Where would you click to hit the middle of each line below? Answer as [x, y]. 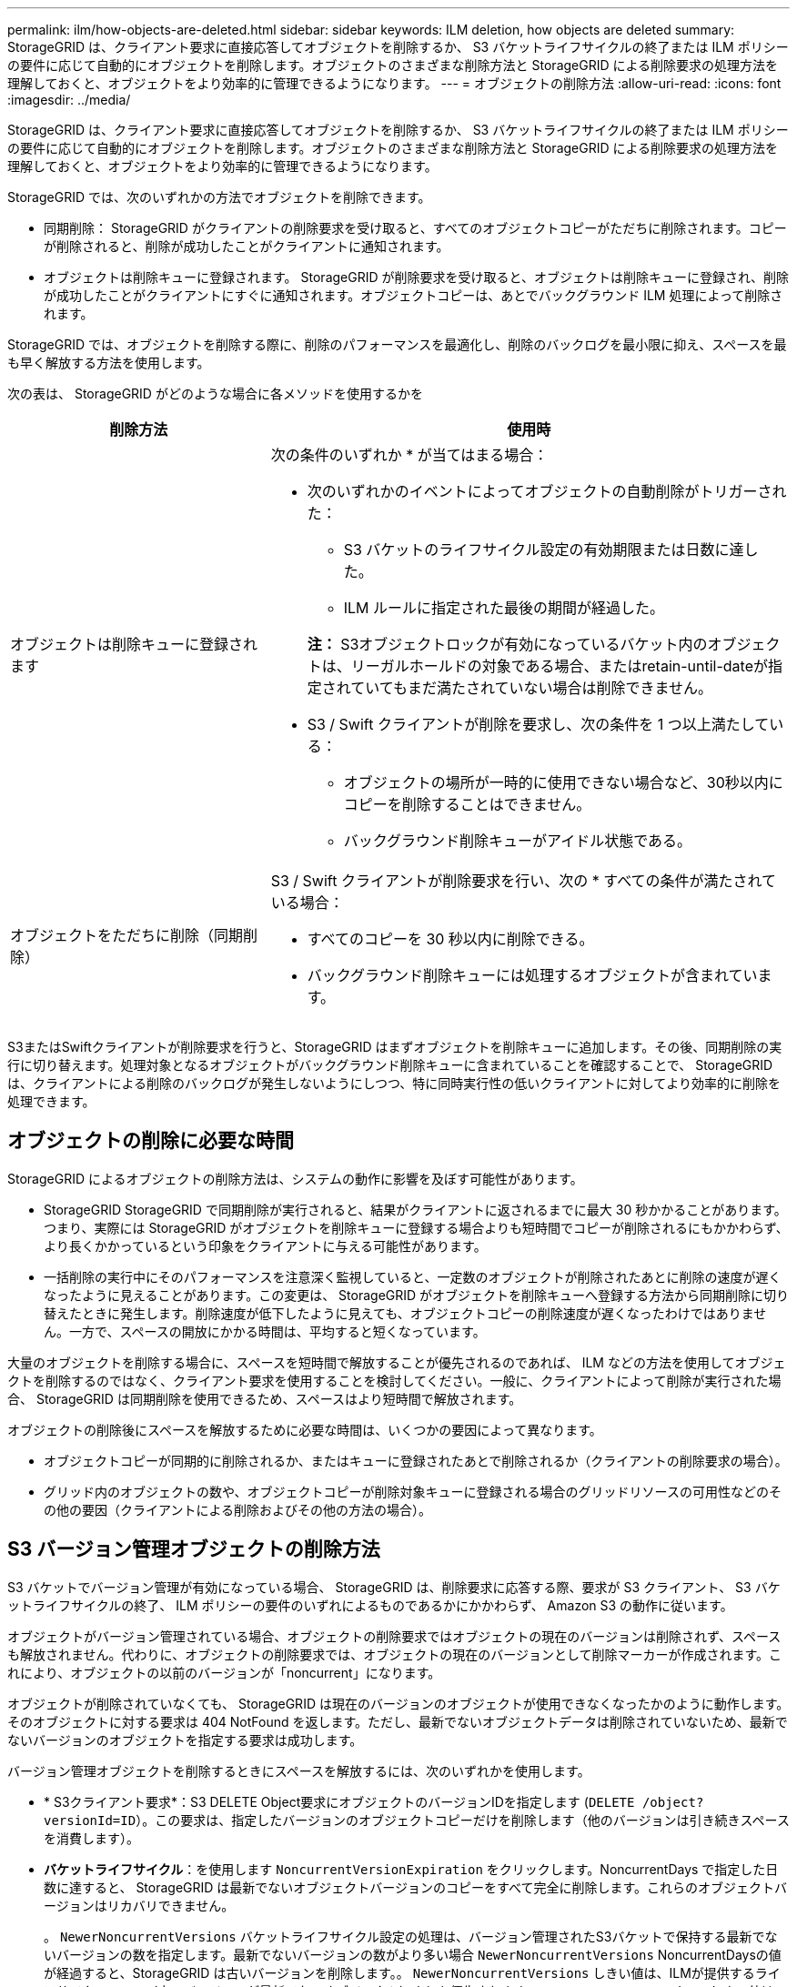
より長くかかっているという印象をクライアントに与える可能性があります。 [265, 1246]
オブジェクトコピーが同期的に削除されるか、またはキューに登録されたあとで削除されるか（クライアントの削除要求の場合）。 [416, 1460]
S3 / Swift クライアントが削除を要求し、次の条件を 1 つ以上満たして [538, 724]
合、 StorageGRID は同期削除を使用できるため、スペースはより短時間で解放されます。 [265, 1398]
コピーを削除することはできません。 [467, 804]
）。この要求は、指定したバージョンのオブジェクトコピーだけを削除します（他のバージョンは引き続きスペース [463, 1820]
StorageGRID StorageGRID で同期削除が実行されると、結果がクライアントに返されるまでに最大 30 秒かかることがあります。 [415, 1209]
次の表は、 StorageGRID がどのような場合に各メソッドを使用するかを [215, 393]
